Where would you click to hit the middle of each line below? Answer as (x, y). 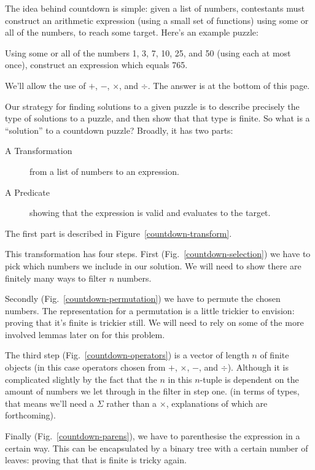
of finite (274, 355)
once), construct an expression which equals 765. (96, 65)
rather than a (132, 403)
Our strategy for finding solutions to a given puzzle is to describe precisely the (152, 106)
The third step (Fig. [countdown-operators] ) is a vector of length (127, 355)
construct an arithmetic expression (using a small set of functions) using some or (157, 20)
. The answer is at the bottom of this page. (229, 85)
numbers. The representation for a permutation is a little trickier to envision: (150, 310)
